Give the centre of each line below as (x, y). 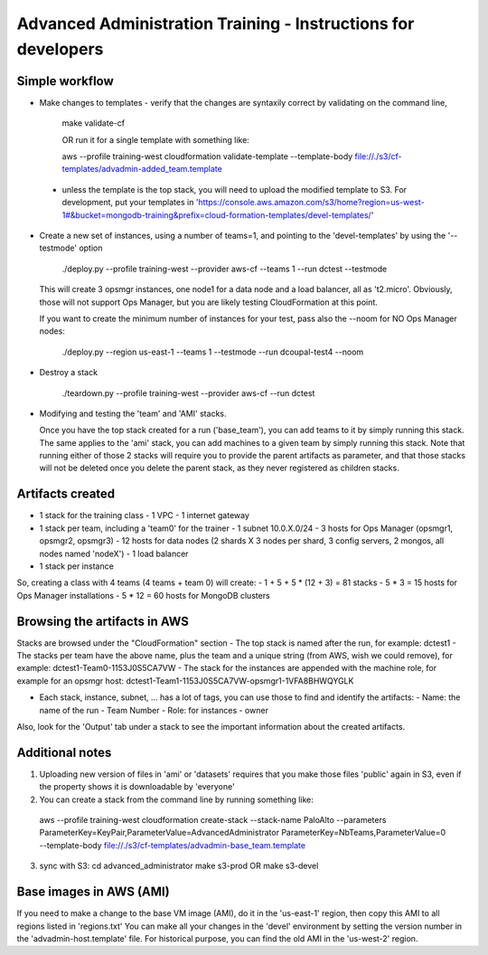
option (90, 248)
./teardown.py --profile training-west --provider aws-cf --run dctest (188, 392)
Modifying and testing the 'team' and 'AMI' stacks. (133, 413)
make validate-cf (94, 123)
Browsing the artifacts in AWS (103, 621)
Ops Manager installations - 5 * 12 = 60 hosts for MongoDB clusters (143, 595)
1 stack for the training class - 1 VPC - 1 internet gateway (145, 515)
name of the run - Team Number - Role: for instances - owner (154, 710)
